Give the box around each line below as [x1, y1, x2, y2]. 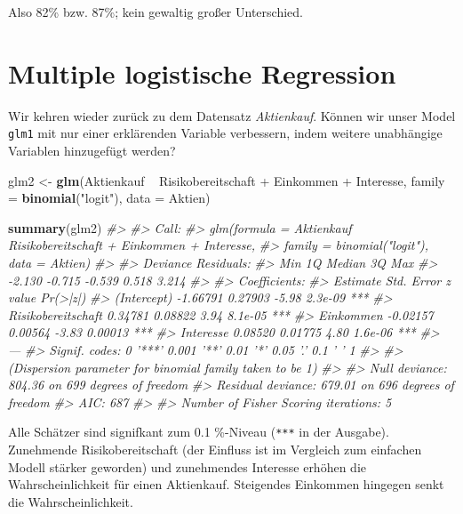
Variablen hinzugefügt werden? [8, 141, 176, 159]
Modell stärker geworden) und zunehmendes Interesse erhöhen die [8, 457, 366, 476]
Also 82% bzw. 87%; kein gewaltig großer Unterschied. [8, 3, 303, 20]
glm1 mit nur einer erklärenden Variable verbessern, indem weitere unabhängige [8, 124, 443, 142]
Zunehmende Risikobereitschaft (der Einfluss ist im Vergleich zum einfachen [8, 439, 422, 458]
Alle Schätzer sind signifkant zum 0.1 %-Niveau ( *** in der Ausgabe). [8, 422, 389, 441]
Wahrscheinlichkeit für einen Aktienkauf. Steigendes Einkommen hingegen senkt [8, 475, 444, 494]
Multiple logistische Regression [8, 54, 396, 91]
